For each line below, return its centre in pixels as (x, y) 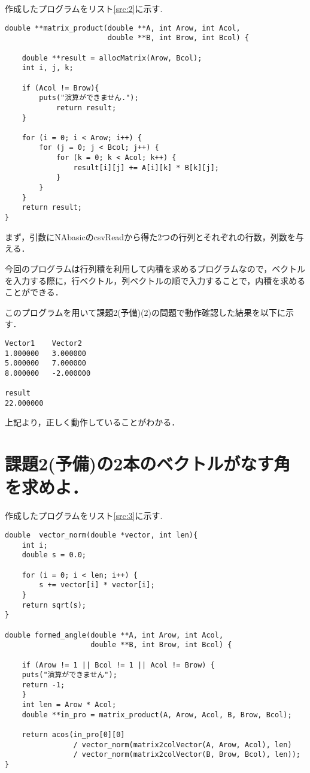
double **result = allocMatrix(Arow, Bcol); (112, 58)
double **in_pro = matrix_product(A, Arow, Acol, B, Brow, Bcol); (157, 715)
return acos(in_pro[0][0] (73, 735)
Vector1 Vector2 (43, 343)
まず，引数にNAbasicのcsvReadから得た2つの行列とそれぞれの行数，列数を (150, 236)
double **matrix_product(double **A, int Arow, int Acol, (123, 28)
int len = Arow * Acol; (69, 705)
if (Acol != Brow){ (60, 88)
